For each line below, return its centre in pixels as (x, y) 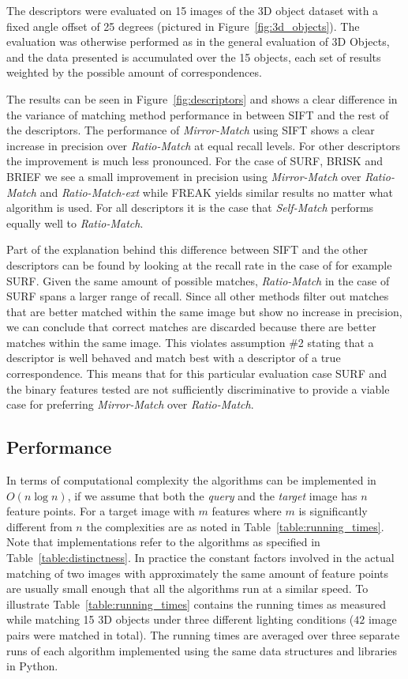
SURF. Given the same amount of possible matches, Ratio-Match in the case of (198, 280)
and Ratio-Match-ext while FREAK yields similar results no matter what (217, 192)
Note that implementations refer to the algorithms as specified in (163, 542)
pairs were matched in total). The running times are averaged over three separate (203, 634)
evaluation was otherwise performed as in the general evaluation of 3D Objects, (198, 41)
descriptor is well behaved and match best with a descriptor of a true (174, 358)
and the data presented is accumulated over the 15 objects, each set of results (194, 57)
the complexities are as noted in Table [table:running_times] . (235, 526)
